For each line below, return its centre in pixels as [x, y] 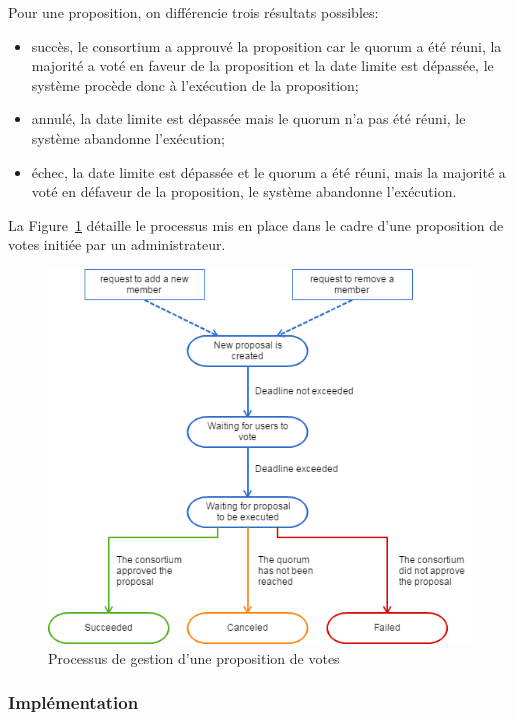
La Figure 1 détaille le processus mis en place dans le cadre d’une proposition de [256, 224]
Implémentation [73, 702]
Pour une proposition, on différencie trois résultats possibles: [193, 12]
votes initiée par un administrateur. [117, 244]
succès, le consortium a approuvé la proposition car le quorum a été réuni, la [266, 45]
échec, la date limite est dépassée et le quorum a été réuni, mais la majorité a [268, 171]
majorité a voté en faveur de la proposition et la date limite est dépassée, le [262, 65]
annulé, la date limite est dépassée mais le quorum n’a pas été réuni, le [248, 118]
